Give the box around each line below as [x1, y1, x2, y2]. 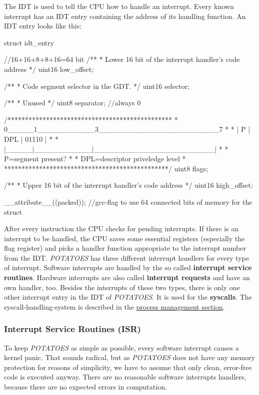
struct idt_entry [4, 37, 54, 47]
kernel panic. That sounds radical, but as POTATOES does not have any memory [4, 352, 255, 363]
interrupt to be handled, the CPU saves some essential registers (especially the [4, 233, 245, 243]
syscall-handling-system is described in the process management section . [4, 301, 225, 312]
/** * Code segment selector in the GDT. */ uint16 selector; [4, 80, 189, 91]
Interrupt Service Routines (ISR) [4, 323, 141, 335]
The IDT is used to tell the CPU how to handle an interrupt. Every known [4, 1, 234, 11]
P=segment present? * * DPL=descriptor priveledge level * [4, 153, 186, 164]
